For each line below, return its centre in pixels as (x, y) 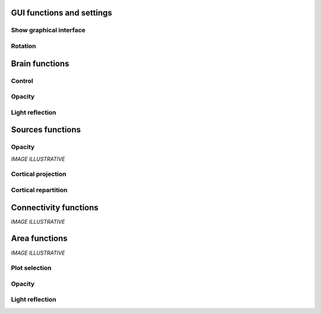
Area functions (39, 238)
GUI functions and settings (62, 13)
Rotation (23, 46)
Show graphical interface (48, 30)
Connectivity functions (55, 207)
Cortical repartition (39, 190)
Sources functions (46, 130)
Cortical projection (39, 174)
